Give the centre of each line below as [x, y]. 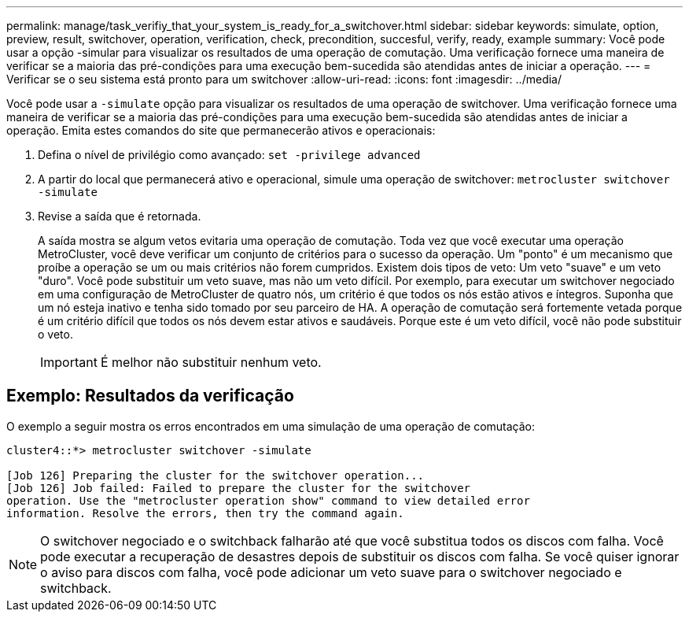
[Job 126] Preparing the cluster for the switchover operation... [216, 475]
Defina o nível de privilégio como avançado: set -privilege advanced [229, 155]
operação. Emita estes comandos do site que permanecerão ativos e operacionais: [221, 130]
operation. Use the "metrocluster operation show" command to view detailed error [268, 500]
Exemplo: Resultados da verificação [150, 396]
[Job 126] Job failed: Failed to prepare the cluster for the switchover [239, 488]
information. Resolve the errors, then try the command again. [205, 513]
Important [69, 362]
